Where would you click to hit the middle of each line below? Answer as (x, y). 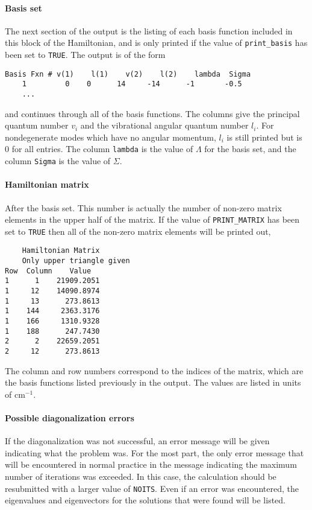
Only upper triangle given (76, 261)
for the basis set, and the (250, 149)
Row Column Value (48, 271)
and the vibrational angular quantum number (164, 125)
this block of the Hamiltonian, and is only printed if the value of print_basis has (156, 43)
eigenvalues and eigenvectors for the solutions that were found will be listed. (145, 500)
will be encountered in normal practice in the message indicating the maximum (151, 464)
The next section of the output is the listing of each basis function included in (149, 30)
